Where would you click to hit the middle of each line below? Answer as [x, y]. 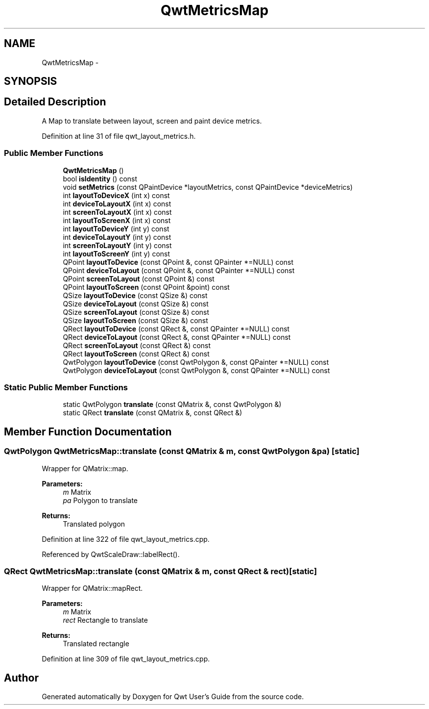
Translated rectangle [96, 644]
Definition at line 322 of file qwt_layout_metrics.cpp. [126, 539]
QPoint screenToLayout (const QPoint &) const [139, 279]
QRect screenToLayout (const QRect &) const [137, 345]
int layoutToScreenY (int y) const [117, 253]
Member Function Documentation [88, 431]
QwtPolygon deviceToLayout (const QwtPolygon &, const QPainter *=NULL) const [196, 370]
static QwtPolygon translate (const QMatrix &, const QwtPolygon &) [172, 405]
